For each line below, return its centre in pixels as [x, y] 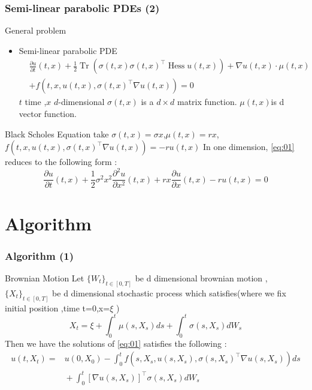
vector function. [48, 114]
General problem [36, 30]
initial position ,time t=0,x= [57, 307]
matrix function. [207, 102]
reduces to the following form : [61, 162]
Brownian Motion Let [45, 278]
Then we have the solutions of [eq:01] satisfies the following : [116, 343]
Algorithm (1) [39, 255]
